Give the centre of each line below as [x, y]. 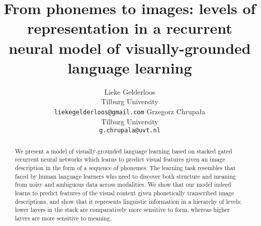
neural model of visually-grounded [130, 48]
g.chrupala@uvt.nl [130, 131]
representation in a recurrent [130, 28]
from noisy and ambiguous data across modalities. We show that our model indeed [123, 184]
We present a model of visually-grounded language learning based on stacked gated [123, 151]
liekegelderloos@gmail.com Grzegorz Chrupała [130, 111]
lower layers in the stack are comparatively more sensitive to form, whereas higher [122, 210]
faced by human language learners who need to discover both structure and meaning [125, 176]
